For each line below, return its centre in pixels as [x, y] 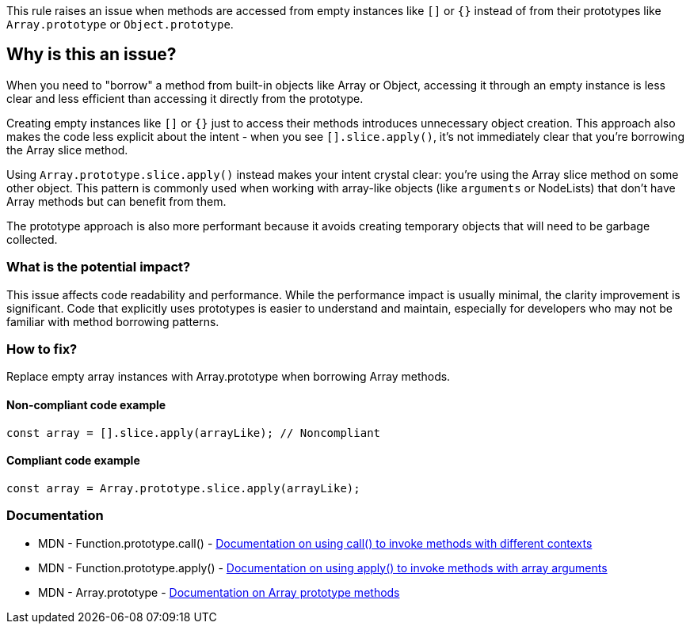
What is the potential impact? [99, 267]
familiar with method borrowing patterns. [113, 321]
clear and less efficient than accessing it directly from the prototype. [185, 98]
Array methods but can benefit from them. [116, 201]
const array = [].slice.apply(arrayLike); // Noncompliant [194, 433]
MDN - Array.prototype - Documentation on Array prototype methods [219, 592]
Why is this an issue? [91, 55]
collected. [32, 239]
